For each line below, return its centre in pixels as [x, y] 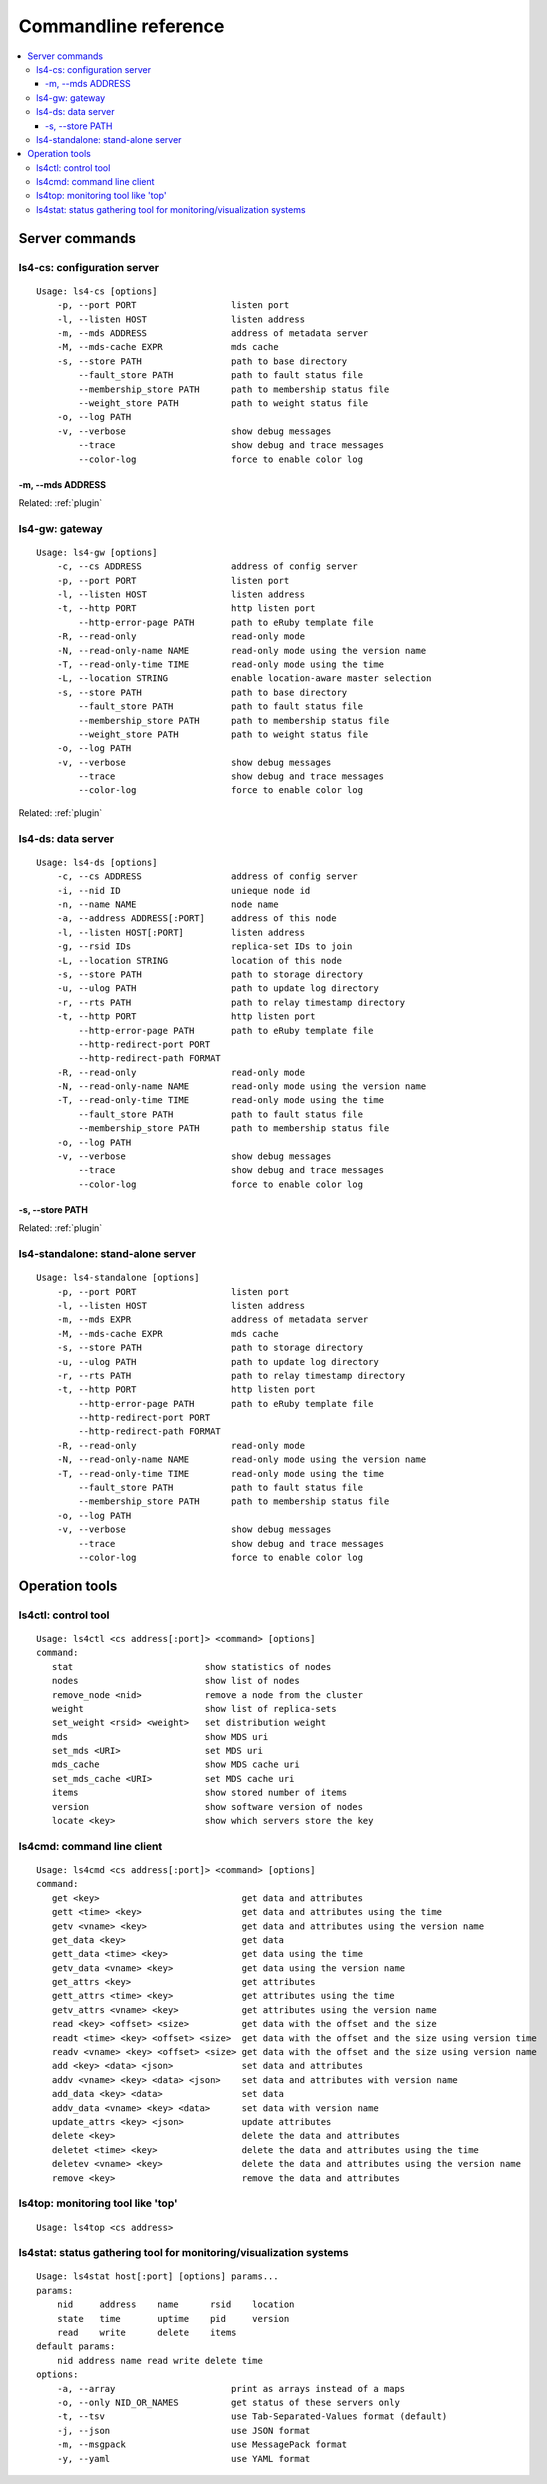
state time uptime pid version [173, 2318]
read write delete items [146, 2333]
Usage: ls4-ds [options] [97, 862]
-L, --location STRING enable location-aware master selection [244, 678]
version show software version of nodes [207, 1806]
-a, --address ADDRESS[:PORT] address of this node [196, 918]
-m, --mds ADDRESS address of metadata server [212, 333]
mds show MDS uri [160, 1736]
